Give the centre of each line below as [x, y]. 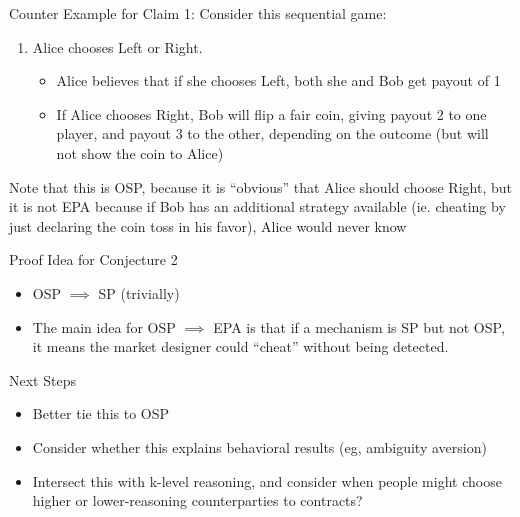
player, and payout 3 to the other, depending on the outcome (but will [272, 133]
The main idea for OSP [104, 326]
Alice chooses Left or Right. [117, 46]
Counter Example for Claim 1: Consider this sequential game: [198, 13]
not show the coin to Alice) [140, 152]
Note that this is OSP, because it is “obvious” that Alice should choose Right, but [260, 186]
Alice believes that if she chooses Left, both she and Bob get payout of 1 [278, 80]
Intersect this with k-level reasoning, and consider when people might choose [267, 480]
